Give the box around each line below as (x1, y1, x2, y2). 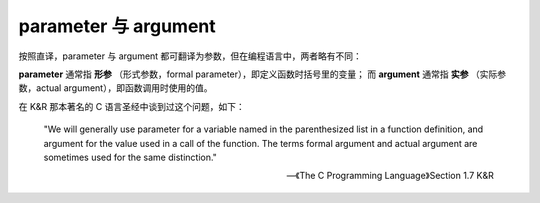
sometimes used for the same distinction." (43, 151, 217, 163)
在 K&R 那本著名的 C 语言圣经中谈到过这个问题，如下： (18, 100, 245, 112)
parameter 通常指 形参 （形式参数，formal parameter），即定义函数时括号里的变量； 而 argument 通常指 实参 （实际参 (18, 68, 507, 80)
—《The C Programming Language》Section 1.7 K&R (286, 170, 494, 182)
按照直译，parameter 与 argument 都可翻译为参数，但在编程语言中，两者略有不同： (18, 50, 362, 62)
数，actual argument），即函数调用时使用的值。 (18, 82, 213, 94)
